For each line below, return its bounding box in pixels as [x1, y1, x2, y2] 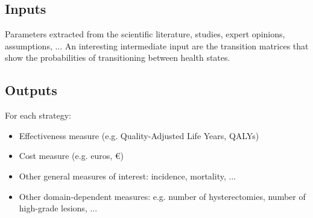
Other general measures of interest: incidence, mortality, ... [19, 169, 236, 182]
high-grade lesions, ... [19, 202, 98, 214]
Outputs [5, 81, 57, 99]
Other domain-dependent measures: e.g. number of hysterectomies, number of [19, 190, 306, 202]
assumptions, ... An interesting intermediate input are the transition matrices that [5, 39, 309, 52]
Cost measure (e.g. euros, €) [19, 149, 124, 162]
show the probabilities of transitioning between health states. [5, 51, 230, 64]
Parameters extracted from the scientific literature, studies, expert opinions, [5, 28, 285, 40]
